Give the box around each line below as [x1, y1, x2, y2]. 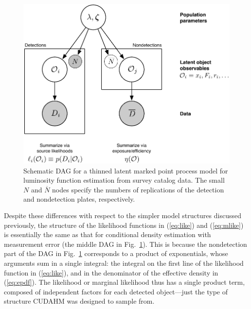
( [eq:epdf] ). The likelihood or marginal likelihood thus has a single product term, [4, 277, 245, 287]
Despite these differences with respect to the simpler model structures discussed [4, 210, 241, 220]
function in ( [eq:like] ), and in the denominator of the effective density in [4, 267, 218, 277]
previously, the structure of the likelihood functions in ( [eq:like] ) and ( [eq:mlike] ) [4, 220, 244, 230]
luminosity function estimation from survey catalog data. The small [23, 175, 225, 185]
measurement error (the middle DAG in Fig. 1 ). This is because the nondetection [4, 239, 247, 249]
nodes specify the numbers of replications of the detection [52, 184, 224, 194]
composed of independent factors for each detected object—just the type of [4, 286, 228, 296]
